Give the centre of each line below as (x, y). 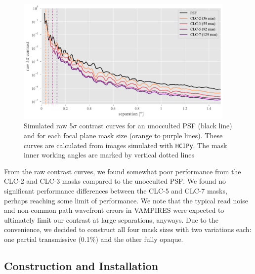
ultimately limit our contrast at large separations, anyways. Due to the (111, 219)
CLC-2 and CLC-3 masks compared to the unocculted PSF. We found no (115, 181)
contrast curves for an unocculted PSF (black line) (156, 126)
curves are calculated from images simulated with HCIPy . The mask (126, 145)
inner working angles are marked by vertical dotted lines (109, 155)
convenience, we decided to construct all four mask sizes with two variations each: (128, 229)
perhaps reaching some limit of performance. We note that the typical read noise (126, 200)
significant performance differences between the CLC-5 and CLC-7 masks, (116, 191)
